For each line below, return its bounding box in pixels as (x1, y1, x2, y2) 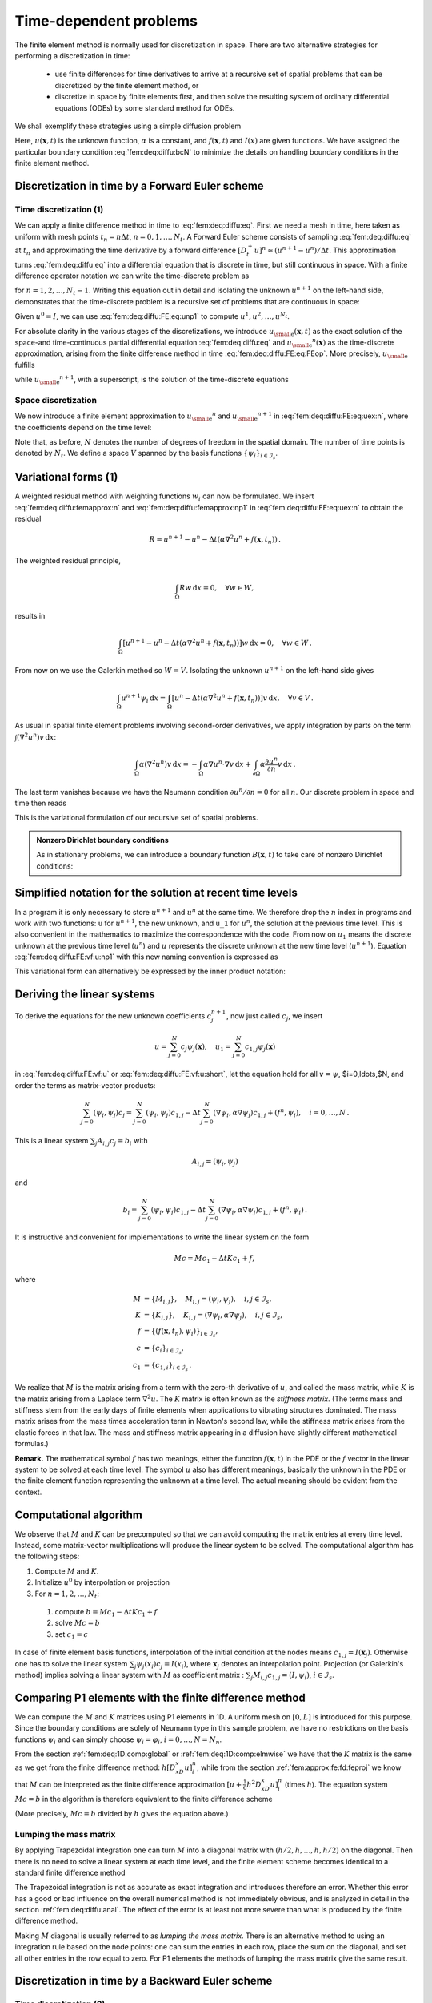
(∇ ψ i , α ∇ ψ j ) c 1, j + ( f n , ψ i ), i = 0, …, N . (213, 1106, 350, 1119)
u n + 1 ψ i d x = (121, 691, 166, 704)
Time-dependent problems (14, 12, 198, 30)
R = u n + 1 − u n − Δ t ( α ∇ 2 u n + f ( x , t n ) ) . (149, 534, 282, 546)
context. (14, 1487, 42, 1497)
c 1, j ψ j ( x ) (244, 1042, 276, 1053)
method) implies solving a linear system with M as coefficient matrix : (14, 1670, 244, 1679)
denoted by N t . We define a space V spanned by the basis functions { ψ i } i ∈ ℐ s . (14, 449, 278, 461)
